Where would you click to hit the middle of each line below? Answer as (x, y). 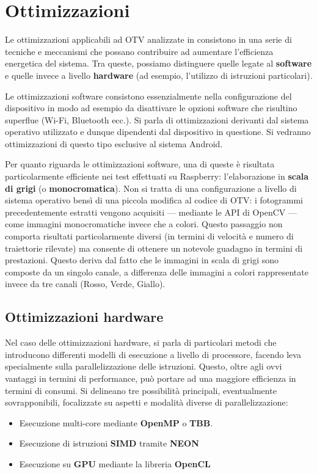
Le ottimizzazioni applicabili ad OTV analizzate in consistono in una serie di (148, 39)
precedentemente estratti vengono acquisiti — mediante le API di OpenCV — (151, 212)
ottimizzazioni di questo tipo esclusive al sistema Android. (114, 143)
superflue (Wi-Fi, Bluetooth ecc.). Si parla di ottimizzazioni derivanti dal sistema (157, 119)
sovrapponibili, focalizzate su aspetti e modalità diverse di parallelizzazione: (147, 402)
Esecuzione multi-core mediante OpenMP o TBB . (116, 422)
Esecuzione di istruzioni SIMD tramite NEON (109, 443)
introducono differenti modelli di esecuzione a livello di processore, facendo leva (153, 354)
